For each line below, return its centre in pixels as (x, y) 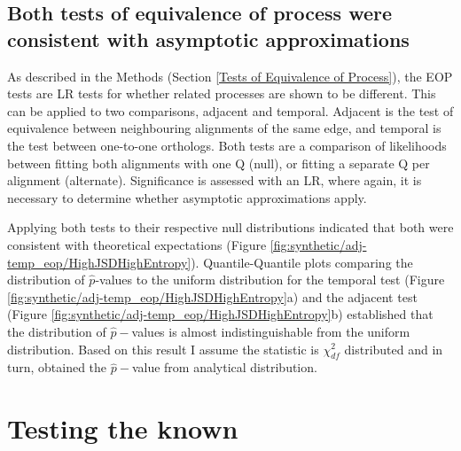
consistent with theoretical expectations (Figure (137, 244)
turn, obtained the (57, 367)
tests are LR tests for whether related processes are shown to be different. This (222, 93)
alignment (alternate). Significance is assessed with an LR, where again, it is (215, 180)
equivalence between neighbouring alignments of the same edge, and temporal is (224, 128)
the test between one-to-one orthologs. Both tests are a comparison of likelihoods (227, 145)
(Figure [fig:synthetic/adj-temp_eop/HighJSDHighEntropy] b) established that (220, 314)
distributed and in (394, 349)
